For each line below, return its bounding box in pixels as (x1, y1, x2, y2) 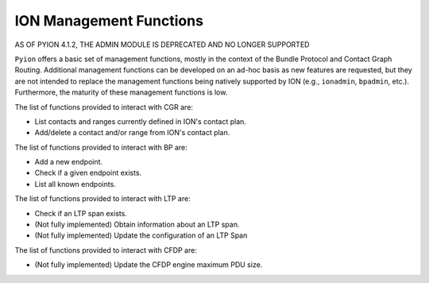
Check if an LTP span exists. (34, 208, 127, 218)
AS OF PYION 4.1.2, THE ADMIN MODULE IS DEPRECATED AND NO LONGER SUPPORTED (14, 40, 310, 49)
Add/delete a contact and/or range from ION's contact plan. (34, 128, 230, 138)
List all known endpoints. (34, 179, 117, 188)
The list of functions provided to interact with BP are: (14, 142, 188, 152)
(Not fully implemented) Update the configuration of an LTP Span (34, 231, 248, 240)
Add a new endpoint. (34, 157, 103, 167)
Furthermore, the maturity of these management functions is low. (14, 87, 228, 97)
